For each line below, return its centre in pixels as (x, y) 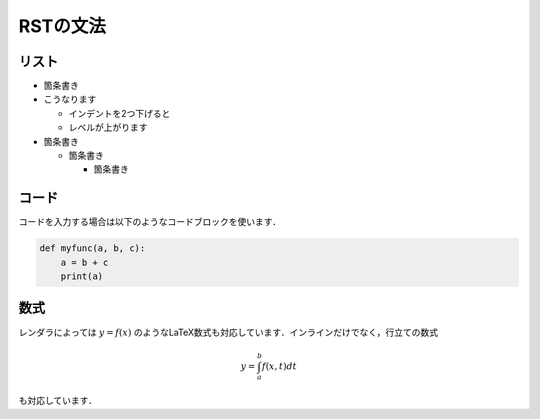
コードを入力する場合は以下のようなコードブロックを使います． (150, 222)
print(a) (82, 276)
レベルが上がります (108, 127)
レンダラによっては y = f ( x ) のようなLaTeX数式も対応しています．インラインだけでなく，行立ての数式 (228, 332)
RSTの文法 (62, 26)
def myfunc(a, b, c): (92, 248)
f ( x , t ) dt (279, 366)
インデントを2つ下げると (119, 113)
